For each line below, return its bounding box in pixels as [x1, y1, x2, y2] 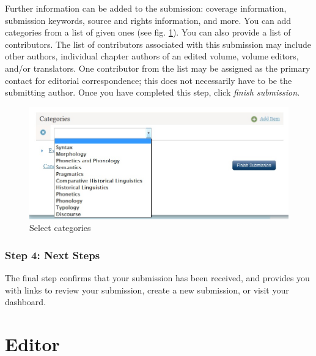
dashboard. [5, 295, 46, 308]
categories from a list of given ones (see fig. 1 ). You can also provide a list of [5, 26, 291, 39]
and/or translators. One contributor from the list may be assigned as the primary [5, 61, 310, 74]
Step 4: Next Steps [5, 247, 100, 262]
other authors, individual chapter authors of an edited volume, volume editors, [5, 50, 299, 62]
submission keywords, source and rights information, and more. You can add [5, 13, 292, 26]
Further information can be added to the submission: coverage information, [5, 2, 287, 14]
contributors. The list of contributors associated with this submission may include [5, 37, 311, 50]
